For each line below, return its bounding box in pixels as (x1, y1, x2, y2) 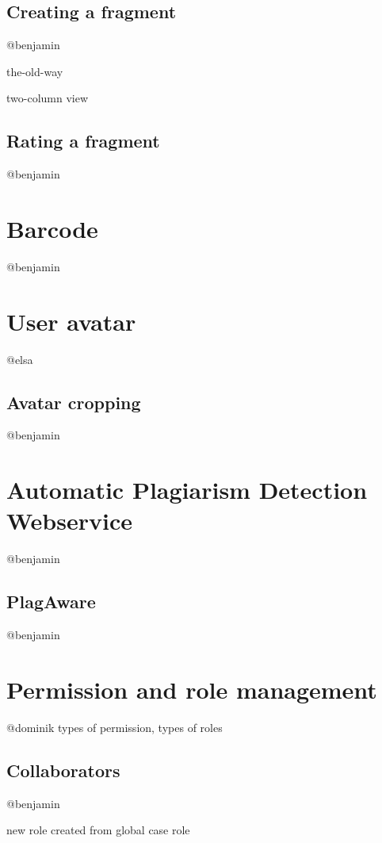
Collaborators (6, 757, 120, 782)
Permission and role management (6, 672, 377, 705)
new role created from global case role (6, 822, 190, 838)
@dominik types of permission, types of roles (6, 718, 223, 735)
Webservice (6, 504, 132, 537)
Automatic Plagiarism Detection (6, 473, 368, 506)
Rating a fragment (6, 128, 160, 153)
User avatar (6, 305, 136, 337)
